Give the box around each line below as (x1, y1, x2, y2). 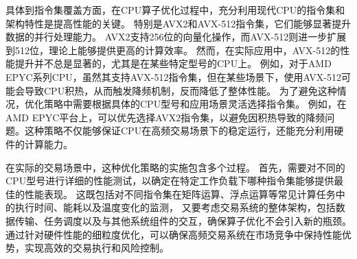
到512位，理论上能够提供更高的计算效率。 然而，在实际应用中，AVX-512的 (5, 42, 341, 57)
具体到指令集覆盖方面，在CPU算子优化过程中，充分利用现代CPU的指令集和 (5, 3, 345, 16)
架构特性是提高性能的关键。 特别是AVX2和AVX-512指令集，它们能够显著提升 (5, 16, 352, 30)
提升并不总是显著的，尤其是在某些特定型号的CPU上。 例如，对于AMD (14, 56, 332, 71)
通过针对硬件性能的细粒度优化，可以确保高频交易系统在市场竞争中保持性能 (5, 227, 342, 241)
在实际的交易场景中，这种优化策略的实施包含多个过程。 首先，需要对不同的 (5, 160, 345, 174)
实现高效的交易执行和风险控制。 (24, 241, 169, 255)
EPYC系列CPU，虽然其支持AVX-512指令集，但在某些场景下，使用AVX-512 (5, 69, 342, 84)
